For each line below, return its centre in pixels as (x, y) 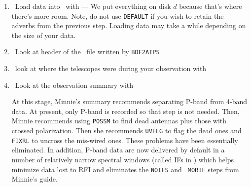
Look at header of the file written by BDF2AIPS (87, 52)
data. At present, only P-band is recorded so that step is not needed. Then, (125, 111)
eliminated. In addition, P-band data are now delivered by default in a (118, 150)
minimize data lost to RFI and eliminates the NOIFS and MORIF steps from (125, 169)
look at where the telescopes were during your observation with (111, 68)
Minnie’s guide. (35, 179)
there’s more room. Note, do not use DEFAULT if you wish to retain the (118, 16)
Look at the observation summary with (74, 85)
